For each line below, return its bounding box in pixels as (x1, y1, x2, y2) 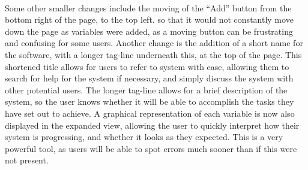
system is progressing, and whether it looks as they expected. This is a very (5, 130, 283, 143)
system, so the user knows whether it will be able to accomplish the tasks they (5, 95, 294, 108)
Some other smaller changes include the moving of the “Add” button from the (5, 1, 292, 14)
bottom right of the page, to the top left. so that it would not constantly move (5, 13, 294, 26)
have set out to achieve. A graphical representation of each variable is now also (5, 107, 295, 119)
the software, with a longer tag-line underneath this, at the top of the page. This (5, 48, 302, 60)
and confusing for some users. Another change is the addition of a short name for (5, 37, 303, 49)
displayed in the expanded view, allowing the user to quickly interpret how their (5, 119, 300, 131)
